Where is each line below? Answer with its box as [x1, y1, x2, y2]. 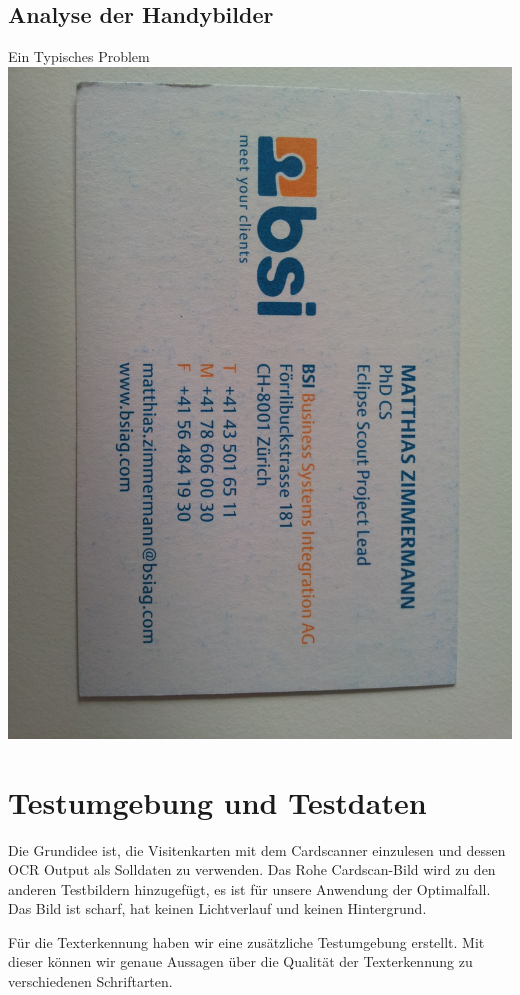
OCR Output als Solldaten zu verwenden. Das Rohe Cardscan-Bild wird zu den [8, 859, 496, 880]
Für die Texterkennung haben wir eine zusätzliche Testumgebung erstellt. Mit [8, 931, 485, 952]
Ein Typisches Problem [8, 46, 150, 67]
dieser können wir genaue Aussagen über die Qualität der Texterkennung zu [8, 951, 473, 972]
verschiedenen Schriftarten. [8, 971, 173, 992]
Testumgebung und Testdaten [8, 781, 427, 822]
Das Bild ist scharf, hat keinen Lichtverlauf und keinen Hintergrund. [8, 898, 427, 919]
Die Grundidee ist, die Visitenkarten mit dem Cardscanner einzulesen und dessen [8, 839, 506, 860]
